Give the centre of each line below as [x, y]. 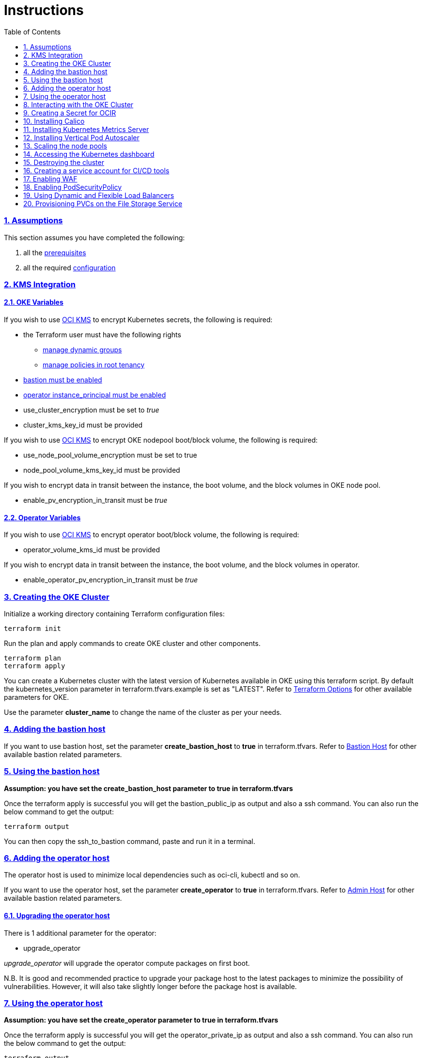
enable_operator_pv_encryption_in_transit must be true [110, 580]
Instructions [44, 10]
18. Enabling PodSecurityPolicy [73, 187]
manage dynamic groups [82, 350]
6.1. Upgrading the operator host [57, 915]
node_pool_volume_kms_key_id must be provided [102, 470]
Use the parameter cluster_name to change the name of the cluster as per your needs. [143, 712]
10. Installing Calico [54, 121]
